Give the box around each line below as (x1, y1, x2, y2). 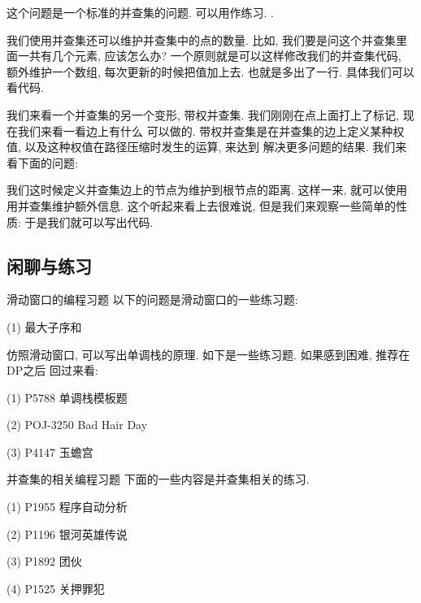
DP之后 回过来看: (7, 362, 98, 379)
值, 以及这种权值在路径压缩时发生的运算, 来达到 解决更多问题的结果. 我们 (7, 138, 396, 155)
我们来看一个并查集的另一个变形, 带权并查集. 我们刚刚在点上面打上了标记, (7, 106, 399, 123)
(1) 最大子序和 (7, 318, 82, 335)
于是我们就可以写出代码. (24, 213, 154, 230)
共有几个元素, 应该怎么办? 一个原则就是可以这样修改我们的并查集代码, (28, 47, 401, 64)
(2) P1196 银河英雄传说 (7, 525, 128, 542)
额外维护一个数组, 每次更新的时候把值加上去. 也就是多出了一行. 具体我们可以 (7, 63, 414, 80)
